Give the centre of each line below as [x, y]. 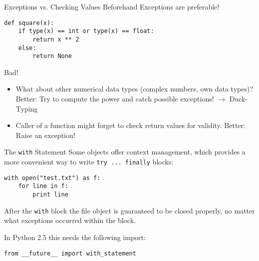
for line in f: [43, 186]
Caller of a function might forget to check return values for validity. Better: [130, 125]
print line [50, 195]
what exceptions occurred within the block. [70, 220]
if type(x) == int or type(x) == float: [86, 31]
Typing [27, 108]
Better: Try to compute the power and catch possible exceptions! [115, 99]
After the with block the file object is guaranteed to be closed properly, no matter [129, 210]
